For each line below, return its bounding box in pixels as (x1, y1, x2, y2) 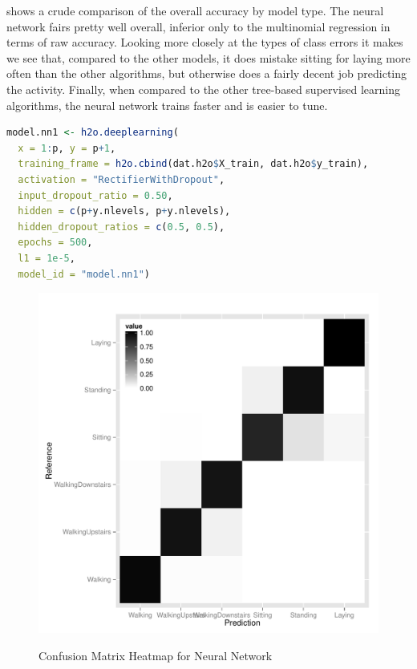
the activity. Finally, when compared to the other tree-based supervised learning (6, 80, 401, 97)
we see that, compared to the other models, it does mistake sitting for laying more (6, 49, 411, 66)
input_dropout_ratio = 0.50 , (18, 189, 173, 201)
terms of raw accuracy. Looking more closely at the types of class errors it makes (6, 34, 403, 51)
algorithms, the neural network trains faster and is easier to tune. (6, 96, 328, 113)
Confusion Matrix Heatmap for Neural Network (38, 647, 273, 663)
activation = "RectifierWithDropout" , (18, 173, 225, 185)
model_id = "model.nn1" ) (18, 268, 151, 280)
